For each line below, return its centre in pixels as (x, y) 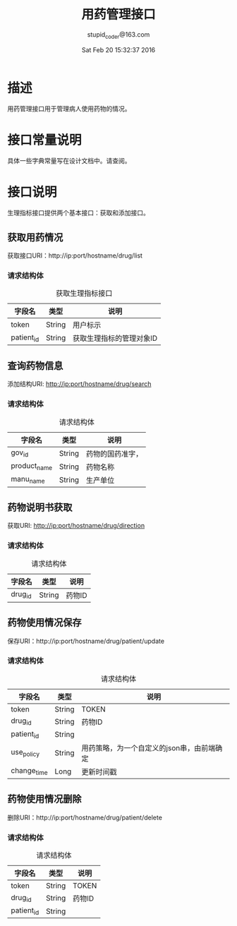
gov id (20, 453)
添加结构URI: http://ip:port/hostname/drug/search (79, 384)
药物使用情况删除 (44, 799)
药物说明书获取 (40, 507)
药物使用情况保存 (44, 623)
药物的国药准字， (114, 454)
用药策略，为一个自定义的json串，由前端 (148, 747)
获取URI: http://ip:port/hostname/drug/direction (76, 526)
